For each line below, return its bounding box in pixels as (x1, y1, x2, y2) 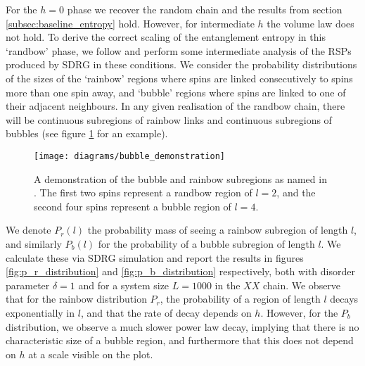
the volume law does (267, 15, 354, 30)
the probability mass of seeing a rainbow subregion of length (87, 222, 348, 237)
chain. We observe (262, 277, 341, 292)
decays (330, 291, 359, 306)
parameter (6, 277, 50, 292)
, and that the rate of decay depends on (80, 305, 252, 320)
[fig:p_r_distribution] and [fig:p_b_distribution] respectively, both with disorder (6, 264, 355, 279)
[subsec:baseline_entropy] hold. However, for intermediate (6, 15, 255, 30)
